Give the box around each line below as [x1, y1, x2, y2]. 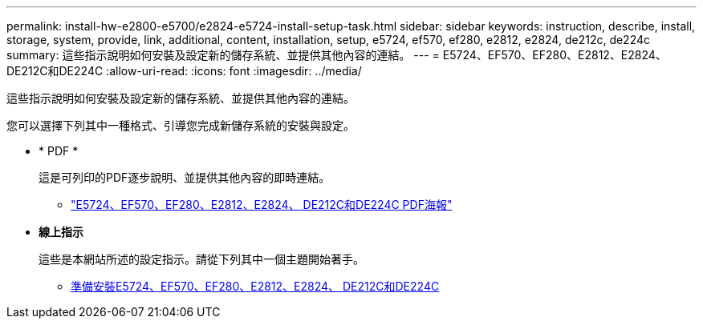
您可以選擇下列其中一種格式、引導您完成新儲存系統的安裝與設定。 [6, 118, 355, 132]
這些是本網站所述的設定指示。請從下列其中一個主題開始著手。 [39, 252, 364, 266]
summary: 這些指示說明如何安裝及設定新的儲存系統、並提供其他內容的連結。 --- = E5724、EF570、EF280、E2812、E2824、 [6, 48, 667, 62]
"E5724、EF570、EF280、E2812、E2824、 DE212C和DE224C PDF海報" [71, 198, 453, 211]
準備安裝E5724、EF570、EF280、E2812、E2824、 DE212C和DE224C [71, 279, 440, 293]
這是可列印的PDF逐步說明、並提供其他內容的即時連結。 [39, 171, 331, 184]
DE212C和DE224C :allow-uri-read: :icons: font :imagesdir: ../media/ [6, 64, 362, 78]
